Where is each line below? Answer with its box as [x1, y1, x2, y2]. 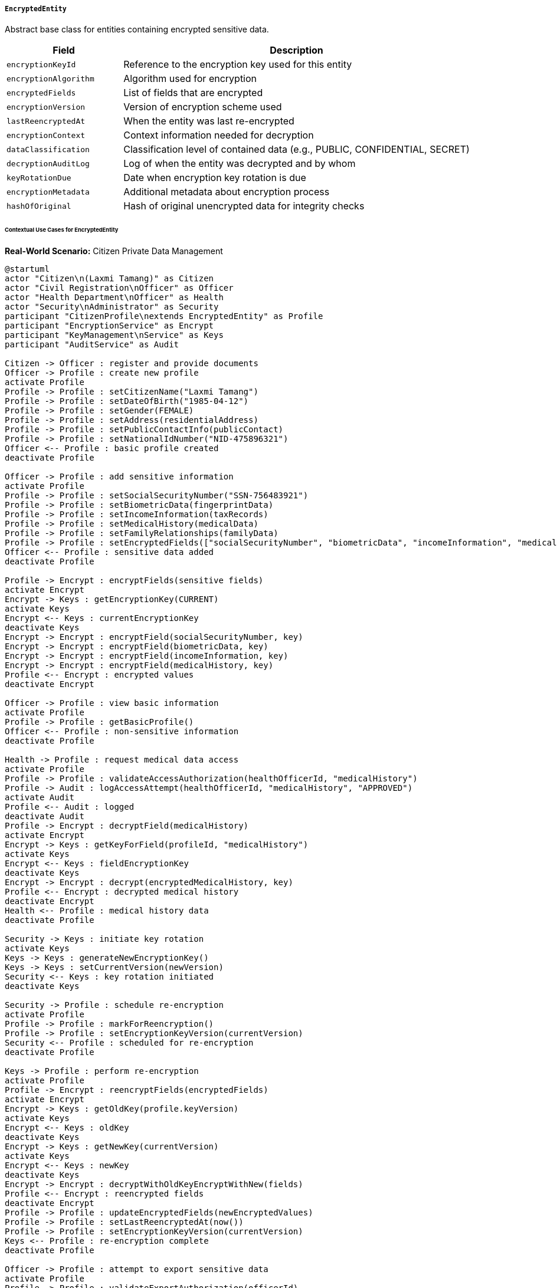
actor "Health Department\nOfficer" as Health [5, 293, 224, 303]
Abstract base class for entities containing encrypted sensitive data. [5, 24, 269, 35]
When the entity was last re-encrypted [123, 115, 294, 127]
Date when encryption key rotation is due [123, 172, 306, 184]
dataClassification [6, 144, 90, 154]
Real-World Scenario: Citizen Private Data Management [5, 246, 223, 257]
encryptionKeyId [6, 60, 76, 69]
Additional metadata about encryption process [123, 186, 330, 198]
